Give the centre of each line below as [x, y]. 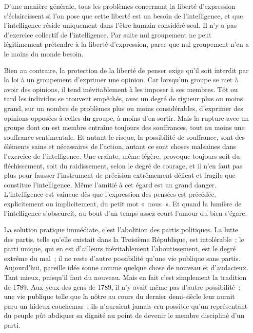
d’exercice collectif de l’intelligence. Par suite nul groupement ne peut [108, 34]
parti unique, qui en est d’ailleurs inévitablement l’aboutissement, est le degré [120, 249]
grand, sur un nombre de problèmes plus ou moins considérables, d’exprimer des [124, 108]
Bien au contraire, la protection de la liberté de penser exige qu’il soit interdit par [126, 70]
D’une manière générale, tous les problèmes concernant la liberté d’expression [120, 6]
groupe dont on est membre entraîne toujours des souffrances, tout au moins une [124, 127]
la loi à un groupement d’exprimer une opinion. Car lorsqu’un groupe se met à [121, 80]
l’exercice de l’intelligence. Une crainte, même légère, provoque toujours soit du [122, 156]
